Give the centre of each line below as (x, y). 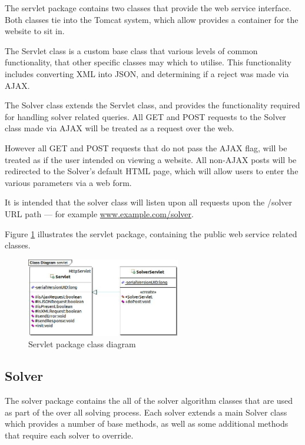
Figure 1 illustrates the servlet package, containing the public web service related (151, 233)
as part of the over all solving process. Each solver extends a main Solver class (146, 412)
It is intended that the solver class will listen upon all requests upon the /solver (148, 202)
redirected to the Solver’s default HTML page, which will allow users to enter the (152, 171)
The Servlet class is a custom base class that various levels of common (131, 50)
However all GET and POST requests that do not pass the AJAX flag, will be (146, 147)
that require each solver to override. (69, 435)
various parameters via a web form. (68, 182)
